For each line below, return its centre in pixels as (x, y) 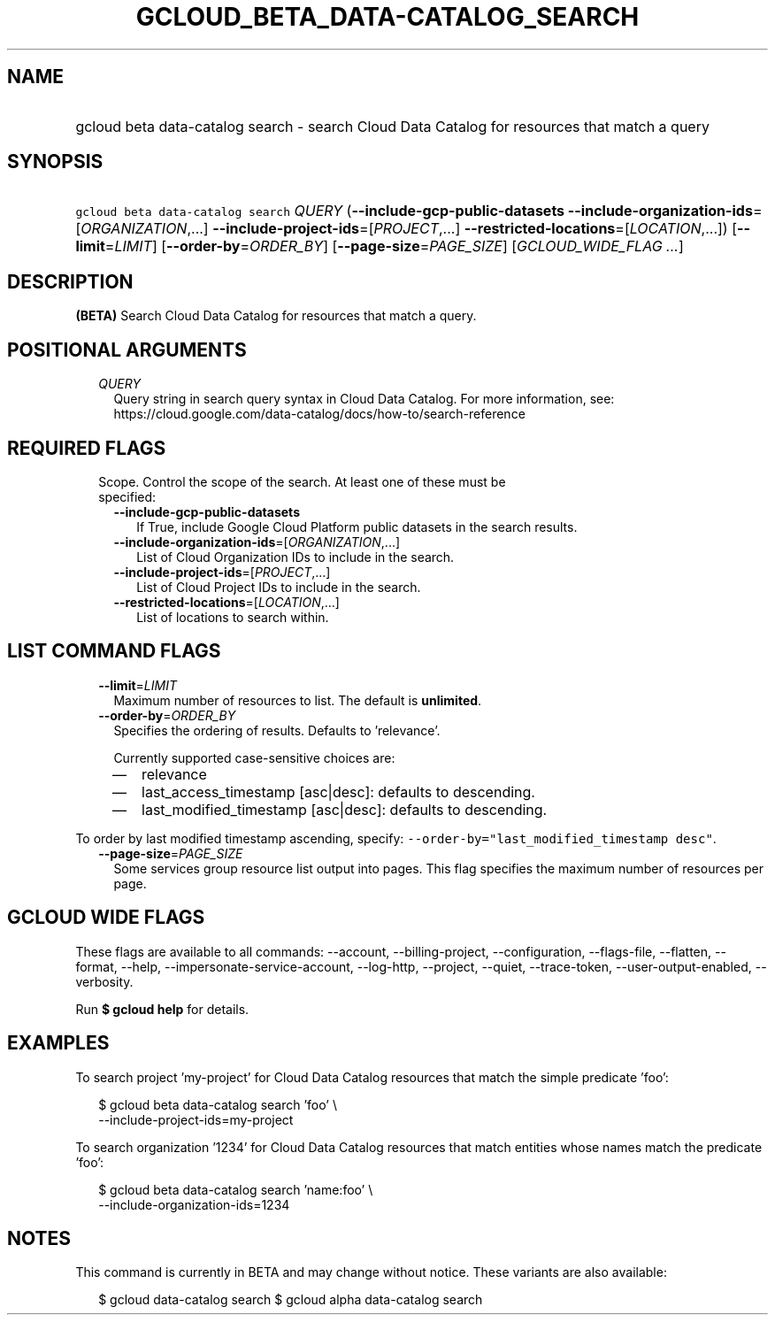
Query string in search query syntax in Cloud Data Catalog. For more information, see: (364, 399)
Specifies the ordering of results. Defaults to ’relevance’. (277, 730)
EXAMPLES (58, 1043)
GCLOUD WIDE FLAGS (106, 918)
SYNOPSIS (55, 162)
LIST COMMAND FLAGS (114, 651)
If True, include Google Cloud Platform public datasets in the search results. (357, 526)
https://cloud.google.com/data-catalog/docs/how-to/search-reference (319, 414)
